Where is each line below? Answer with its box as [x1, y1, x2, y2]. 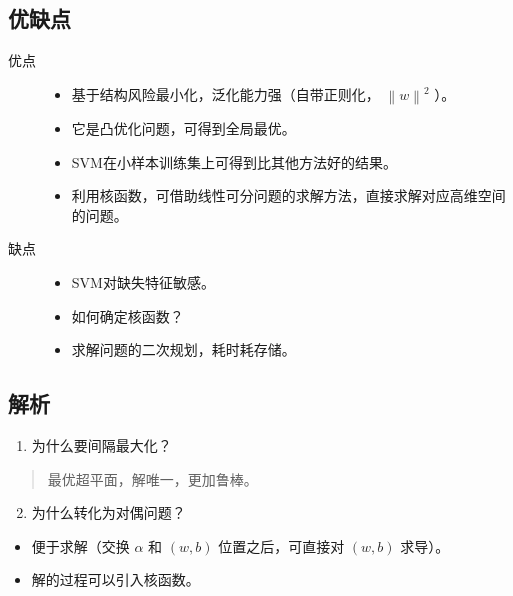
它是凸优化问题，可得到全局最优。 [71, 118, 296, 139]
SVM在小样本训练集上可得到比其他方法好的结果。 [71, 151, 397, 172]
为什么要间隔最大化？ [31, 435, 172, 455]
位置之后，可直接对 [218, 535, 345, 556]
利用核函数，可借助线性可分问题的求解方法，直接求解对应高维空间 [71, 185, 506, 206]
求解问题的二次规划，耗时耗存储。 [71, 339, 296, 360]
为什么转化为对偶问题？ [31, 502, 186, 523]
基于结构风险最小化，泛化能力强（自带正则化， [71, 83, 380, 104]
